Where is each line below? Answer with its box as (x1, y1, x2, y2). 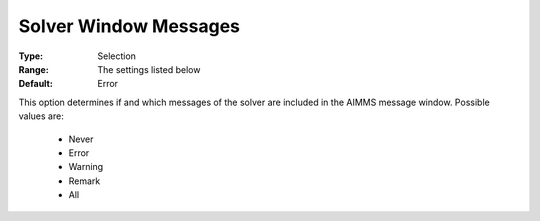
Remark (68, 175, 101, 187)
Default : (18, 78, 54, 90)
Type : (18, 50, 44, 62)
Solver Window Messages (18, 15, 240, 37)
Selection (97, 50, 137, 62)
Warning (68, 161, 104, 173)
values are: (18, 110, 64, 122)
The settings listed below (97, 63, 201, 75)
